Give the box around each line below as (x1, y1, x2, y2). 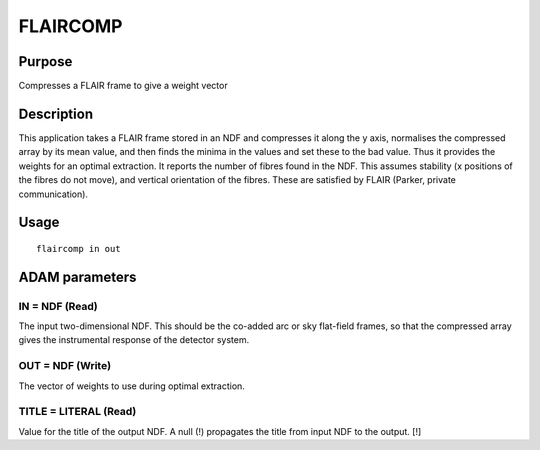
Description (18, 105, 94, 122)
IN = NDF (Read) (18, 299, 99, 313)
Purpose (18, 53, 73, 70)
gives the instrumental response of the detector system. (18, 334, 250, 346)
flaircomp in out (36, 243, 121, 254)
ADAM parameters (18, 268, 137, 285)
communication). (18, 188, 89, 200)
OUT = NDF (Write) (18, 359, 112, 373)
